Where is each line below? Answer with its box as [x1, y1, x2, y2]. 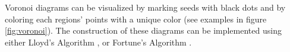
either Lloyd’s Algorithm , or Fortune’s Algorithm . [5, 35, 192, 48]
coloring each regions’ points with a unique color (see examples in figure [5, 12, 267, 25]
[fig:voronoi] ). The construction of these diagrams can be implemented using [5, 24, 282, 37]
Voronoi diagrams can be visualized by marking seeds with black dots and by [5, 1, 286, 13]
